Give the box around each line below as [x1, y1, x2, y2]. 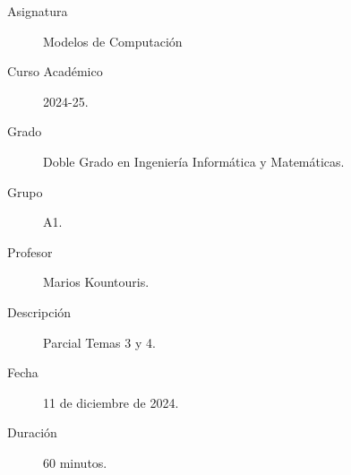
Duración [7, 423, 57, 442]
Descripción [7, 302, 72, 321]
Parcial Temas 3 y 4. [43, 332, 156, 351]
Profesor [7, 242, 53, 261]
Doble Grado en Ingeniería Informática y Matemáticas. [43, 151, 345, 170]
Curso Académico [7, 62, 103, 81]
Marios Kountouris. [43, 272, 150, 291]
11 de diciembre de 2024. [43, 393, 179, 411]
